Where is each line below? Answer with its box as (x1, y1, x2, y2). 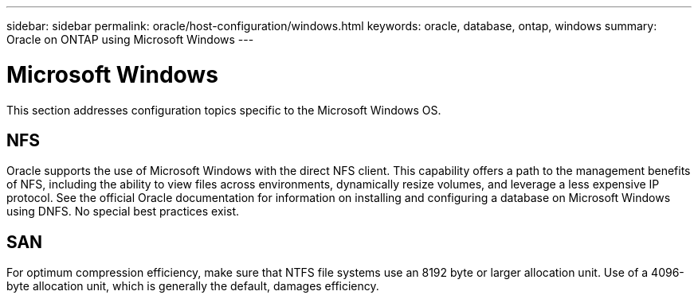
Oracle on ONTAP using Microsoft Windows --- (6, 33, 254, 46)
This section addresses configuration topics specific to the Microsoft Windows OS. (6, 103, 441, 117)
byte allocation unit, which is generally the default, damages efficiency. (6, 279, 379, 293)
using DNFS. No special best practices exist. (6, 204, 239, 219)
